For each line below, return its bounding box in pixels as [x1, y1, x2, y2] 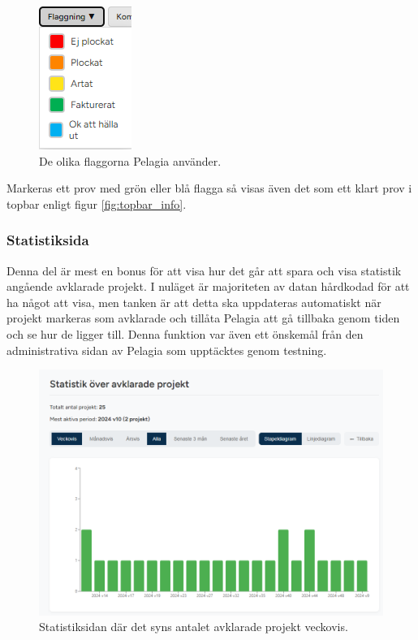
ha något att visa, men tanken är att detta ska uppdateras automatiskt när [6, 293, 381, 310]
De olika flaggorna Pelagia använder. [39, 152, 222, 169]
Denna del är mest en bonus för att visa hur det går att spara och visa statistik [6, 262, 402, 279]
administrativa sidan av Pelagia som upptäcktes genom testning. [6, 341, 327, 358]
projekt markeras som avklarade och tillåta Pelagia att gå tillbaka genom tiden [6, 309, 400, 326]
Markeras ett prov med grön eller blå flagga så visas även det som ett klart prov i [6, 179, 412, 197]
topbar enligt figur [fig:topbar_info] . [6, 195, 187, 212]
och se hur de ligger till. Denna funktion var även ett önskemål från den [6, 325, 364, 342]
